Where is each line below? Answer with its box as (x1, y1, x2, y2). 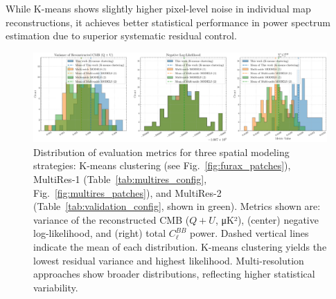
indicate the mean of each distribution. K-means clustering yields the (33, 239, 327, 253)
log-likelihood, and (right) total (33, 226, 166, 240)
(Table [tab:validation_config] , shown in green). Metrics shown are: (33, 199, 321, 213)
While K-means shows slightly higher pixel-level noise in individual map (6, 1, 311, 15)
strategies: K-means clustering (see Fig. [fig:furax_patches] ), (33, 158, 291, 173)
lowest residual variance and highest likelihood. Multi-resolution (33, 253, 304, 267)
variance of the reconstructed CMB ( (33, 212, 190, 226)
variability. (33, 280, 78, 294)
